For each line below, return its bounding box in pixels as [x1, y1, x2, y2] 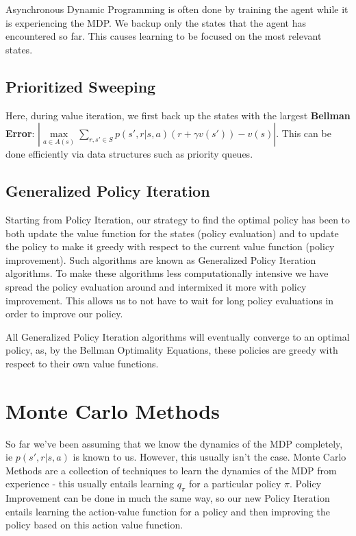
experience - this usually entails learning [5, 476, 175, 491]
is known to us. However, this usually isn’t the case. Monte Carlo [73, 450, 346, 464]
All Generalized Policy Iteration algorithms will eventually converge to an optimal [5, 329, 350, 343]
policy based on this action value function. [5, 517, 183, 532]
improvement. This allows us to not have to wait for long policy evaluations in [5, 293, 334, 307]
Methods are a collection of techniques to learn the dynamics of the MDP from [5, 463, 337, 477]
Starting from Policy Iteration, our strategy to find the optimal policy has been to [5, 212, 351, 226]
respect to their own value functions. [5, 356, 159, 370]
